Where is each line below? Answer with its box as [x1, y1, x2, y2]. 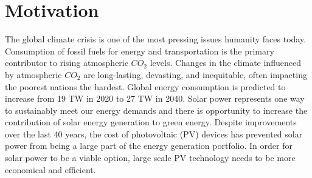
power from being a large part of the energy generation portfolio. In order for [5, 139, 293, 152]
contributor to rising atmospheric [5, 56, 128, 69]
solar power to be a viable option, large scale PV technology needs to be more [5, 151, 296, 164]
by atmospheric [5, 68, 62, 81]
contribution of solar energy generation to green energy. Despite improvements [5, 116, 297, 128]
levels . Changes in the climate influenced [150, 56, 301, 69]
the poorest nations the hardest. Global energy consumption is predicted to [5, 80, 286, 93]
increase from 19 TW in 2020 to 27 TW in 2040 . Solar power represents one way [5, 92, 305, 105]
